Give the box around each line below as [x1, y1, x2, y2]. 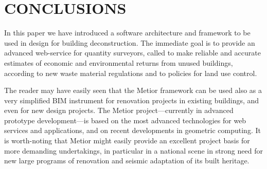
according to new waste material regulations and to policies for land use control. [4, 67, 257, 78]
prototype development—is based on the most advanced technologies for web [4, 115, 246, 125]
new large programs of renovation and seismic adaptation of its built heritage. [4, 155, 250, 166]
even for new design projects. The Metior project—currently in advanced [4, 105, 234, 116]
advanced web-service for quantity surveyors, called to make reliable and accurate [4, 47, 261, 58]
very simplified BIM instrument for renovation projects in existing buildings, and [4, 95, 259, 105]
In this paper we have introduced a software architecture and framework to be [4, 27, 251, 38]
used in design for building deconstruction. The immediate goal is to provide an [4, 37, 255, 48]
